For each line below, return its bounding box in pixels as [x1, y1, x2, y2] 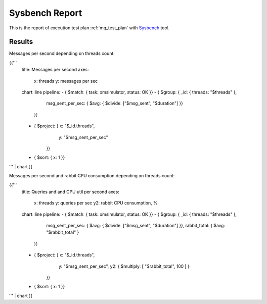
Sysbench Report [9, 7, 82, 18]
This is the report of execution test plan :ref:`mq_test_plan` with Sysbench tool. [9, 25, 170, 31]
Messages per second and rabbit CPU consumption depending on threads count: [9, 173, 175, 179]
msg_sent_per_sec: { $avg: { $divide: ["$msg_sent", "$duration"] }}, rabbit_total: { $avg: [46, 223, 225, 229]
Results [9, 38, 33, 46]
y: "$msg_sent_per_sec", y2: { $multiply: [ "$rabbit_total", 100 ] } [58, 263, 190, 269]
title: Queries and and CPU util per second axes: [21, 189, 120, 195]
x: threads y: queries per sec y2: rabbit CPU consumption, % [34, 200, 158, 206]
